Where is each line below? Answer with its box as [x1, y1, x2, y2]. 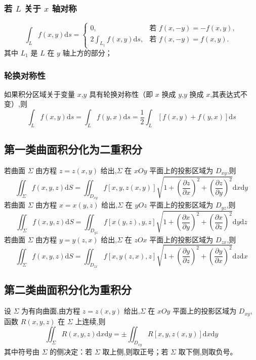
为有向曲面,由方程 [21, 305, 80, 316]
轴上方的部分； [62, 47, 112, 58]
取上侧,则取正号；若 [102, 346, 168, 356]
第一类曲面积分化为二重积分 [4, 141, 142, 157]
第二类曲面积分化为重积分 [4, 282, 132, 297]
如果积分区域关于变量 [4, 88, 75, 99]
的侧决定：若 [50, 346, 93, 356]
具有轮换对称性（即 [89, 88, 153, 99]
